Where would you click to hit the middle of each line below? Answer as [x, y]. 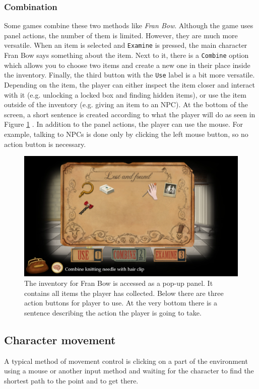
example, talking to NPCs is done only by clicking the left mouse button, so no [126, 134]
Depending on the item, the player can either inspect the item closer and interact [129, 84]
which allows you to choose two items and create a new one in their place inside [127, 65]
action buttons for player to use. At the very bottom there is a [121, 303]
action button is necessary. [45, 144]
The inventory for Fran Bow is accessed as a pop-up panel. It [119, 283]
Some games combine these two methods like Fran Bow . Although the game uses [129, 25]
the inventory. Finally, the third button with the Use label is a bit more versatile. [129, 75]
